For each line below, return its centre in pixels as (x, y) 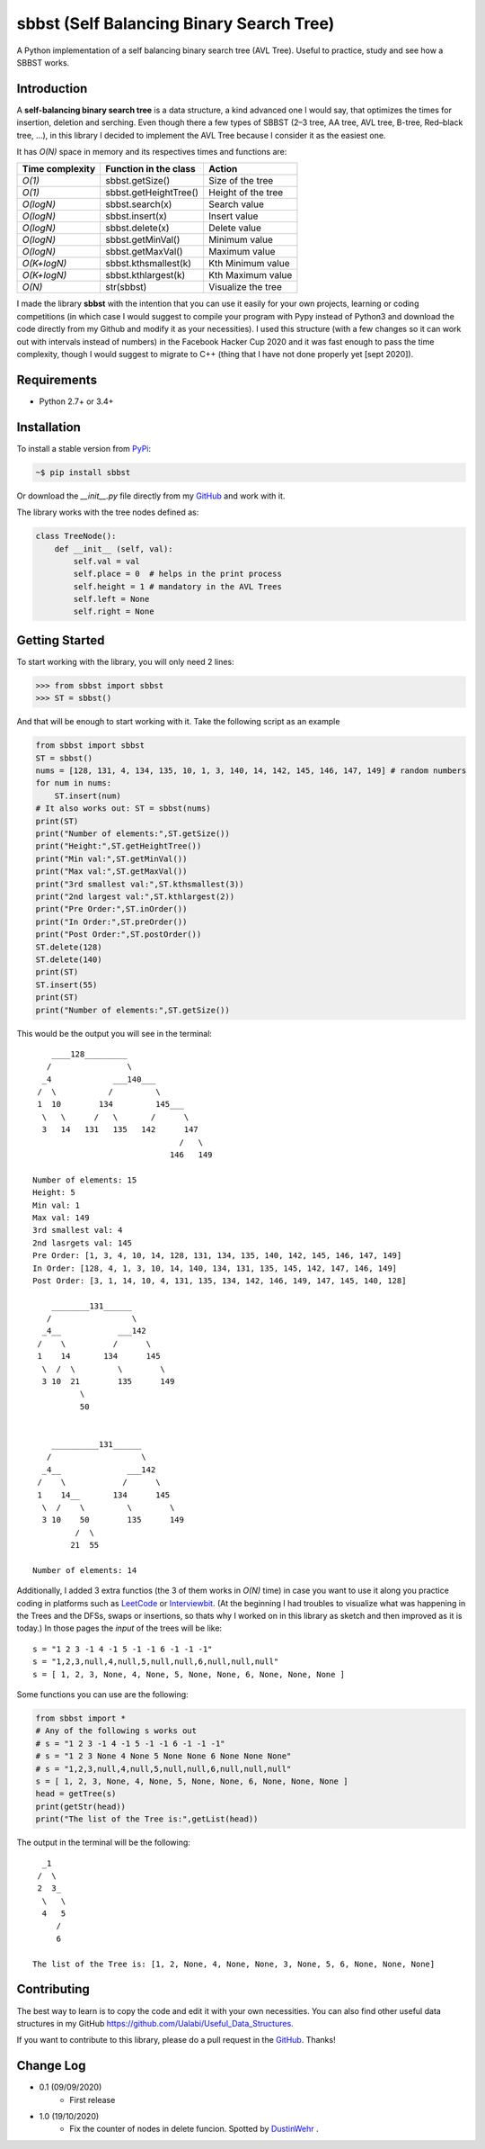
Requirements (57, 379)
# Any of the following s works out (116, 1731)
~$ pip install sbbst (83, 472)
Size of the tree (241, 181)
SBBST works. (43, 62)
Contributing (53, 1989)
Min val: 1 (57, 1205)
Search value (236, 204)
